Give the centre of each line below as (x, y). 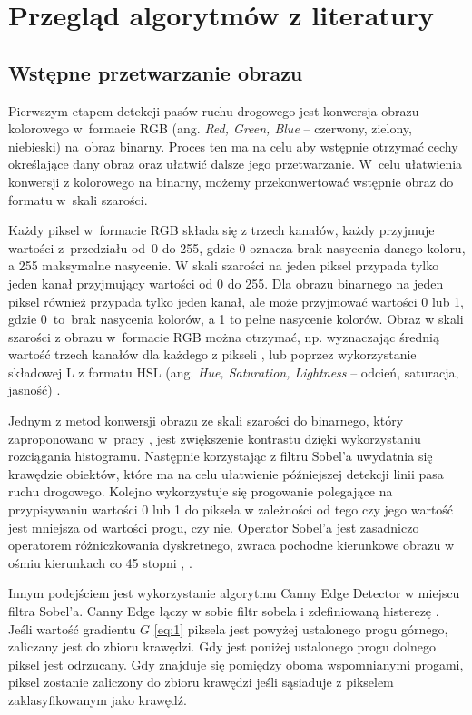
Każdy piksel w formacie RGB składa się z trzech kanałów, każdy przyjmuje (221, 230)
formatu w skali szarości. (78, 199)
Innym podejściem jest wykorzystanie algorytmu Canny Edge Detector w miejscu (234, 593)
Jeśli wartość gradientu (72, 628)
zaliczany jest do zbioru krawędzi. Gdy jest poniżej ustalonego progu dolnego (222, 646)
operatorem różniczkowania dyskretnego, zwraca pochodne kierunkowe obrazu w (231, 545)
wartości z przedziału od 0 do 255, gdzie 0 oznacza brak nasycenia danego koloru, (237, 247)
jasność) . (34, 390)
